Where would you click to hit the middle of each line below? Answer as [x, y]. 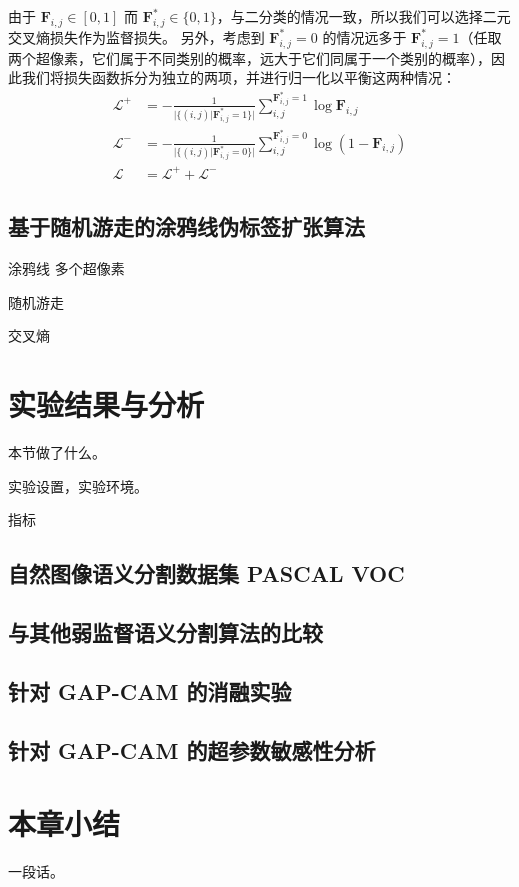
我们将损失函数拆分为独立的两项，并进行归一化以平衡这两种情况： [238, 77]
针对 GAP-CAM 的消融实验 [150, 690]
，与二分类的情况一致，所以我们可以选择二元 [363, 16]
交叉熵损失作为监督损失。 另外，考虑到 [136, 36]
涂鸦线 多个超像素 [66, 268]
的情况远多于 [364, 36]
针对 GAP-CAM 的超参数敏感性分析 [192, 749]
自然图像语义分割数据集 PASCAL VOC [206, 573]
